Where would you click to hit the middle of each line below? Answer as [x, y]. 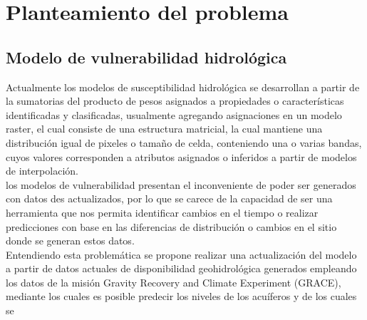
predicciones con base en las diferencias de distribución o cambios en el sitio [171, 226]
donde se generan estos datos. [70, 241]
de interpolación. [42, 171]
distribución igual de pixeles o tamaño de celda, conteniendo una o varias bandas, [184, 142]
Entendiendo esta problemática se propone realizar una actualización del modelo [181, 254]
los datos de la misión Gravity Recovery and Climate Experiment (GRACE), [174, 282]
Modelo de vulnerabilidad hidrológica [146, 57]
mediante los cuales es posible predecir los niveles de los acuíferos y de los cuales [181, 296]
